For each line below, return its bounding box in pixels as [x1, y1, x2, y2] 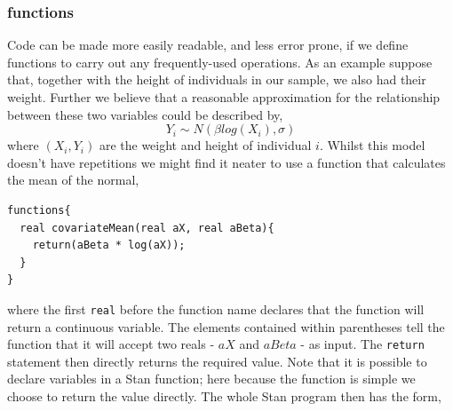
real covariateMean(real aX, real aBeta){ [20, 221, 274, 234]
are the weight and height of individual [99, 136, 312, 154]
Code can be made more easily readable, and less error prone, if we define [7, 36, 409, 54]
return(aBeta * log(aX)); [32, 239, 186, 252]
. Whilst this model [319, 136, 425, 154]
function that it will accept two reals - [7, 335, 215, 353]
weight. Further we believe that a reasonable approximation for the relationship [7, 88, 441, 106]
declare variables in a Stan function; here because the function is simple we [7, 369, 416, 388]
